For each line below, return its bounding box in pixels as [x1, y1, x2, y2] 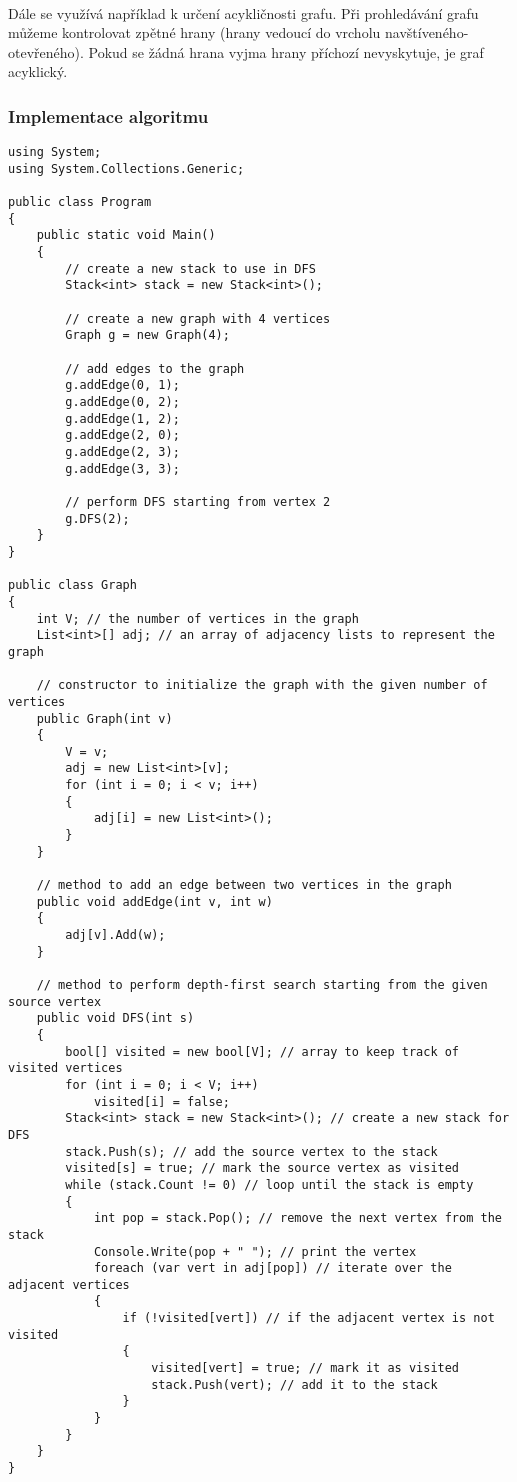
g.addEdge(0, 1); [65, 378, 180, 393]
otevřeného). [8, 41, 84, 62]
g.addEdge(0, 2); [65, 395, 180, 410]
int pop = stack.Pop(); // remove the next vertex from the [93, 1211, 502, 1226]
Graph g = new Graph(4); [65, 328, 230, 343]
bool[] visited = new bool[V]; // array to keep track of [65, 1044, 460, 1059]
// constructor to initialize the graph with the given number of [36, 678, 488, 693]
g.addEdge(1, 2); [65, 411, 180, 426]
